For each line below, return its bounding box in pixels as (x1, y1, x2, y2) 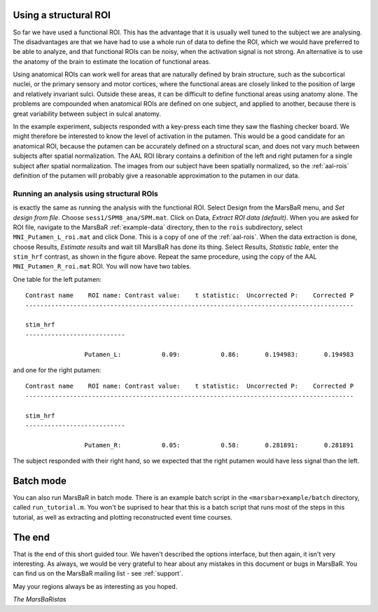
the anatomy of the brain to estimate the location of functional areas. (13, 57, 211, 66)
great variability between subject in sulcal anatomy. (13, 109, 161, 118)
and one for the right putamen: (13, 365, 101, 374)
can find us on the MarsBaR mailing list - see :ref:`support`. (13, 569, 183, 578)
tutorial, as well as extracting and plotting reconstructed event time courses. (13, 512, 232, 522)
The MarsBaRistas (13, 595, 66, 604)
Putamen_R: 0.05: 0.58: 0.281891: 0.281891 (84, 441, 354, 449)
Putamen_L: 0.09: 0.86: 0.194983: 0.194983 (84, 351, 354, 358)
